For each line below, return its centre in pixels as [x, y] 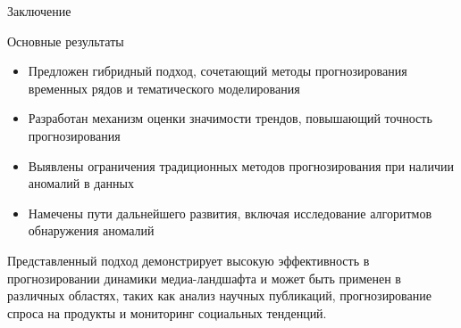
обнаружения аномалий [91, 230]
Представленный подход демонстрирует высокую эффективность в [189, 260]
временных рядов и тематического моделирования [164, 88]
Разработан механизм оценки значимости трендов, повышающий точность [230, 118]
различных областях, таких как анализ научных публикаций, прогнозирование [219, 295]
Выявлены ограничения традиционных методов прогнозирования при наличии [241, 165]
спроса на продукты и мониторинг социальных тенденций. [167, 312]
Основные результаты [66, 41]
